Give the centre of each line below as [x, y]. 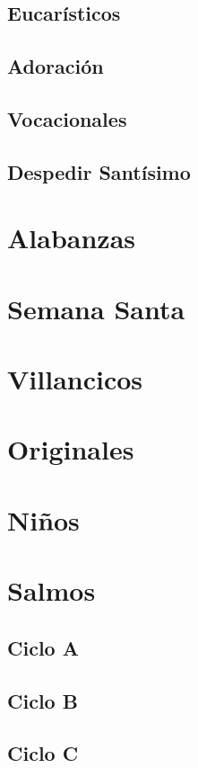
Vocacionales [67, 118]
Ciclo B [43, 700]
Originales [71, 449]
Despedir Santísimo [99, 171]
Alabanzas [72, 238]
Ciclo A [43, 647]
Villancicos [75, 379]
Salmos [52, 590]
